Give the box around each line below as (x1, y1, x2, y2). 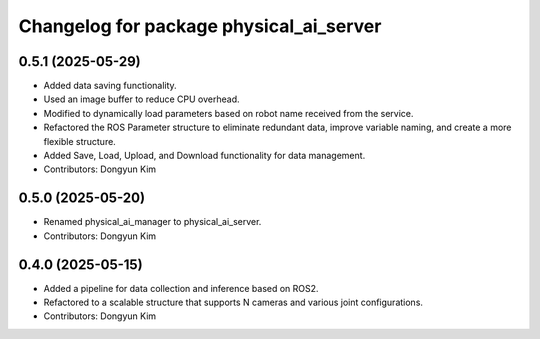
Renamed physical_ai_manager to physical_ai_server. (43, 216, 262, 228)
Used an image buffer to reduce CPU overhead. (43, 93, 240, 105)
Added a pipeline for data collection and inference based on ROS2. (43, 282, 319, 294)
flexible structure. (43, 135, 117, 147)
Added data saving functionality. (43, 80, 177, 92)
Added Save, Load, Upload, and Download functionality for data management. (43, 150, 366, 162)
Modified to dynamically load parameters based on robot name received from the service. (43, 107, 414, 119)
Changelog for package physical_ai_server (18, 15, 382, 37)
